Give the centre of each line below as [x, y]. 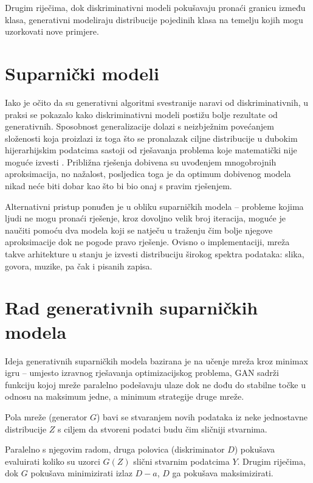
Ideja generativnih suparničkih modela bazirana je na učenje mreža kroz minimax [156, 360]
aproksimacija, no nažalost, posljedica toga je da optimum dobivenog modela [148, 174]
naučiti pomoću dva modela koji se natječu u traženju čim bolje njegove [139, 230]
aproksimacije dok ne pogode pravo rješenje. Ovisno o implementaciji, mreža [147, 242]
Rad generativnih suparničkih [132, 308]
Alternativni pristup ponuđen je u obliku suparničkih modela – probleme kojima [154, 206]
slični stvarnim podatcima [181, 461]
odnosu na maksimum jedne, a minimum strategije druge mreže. [125, 396]
